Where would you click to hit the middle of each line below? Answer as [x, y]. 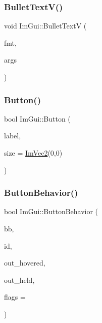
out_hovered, [25, 263]
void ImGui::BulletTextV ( [45, 26]
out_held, [19, 280]
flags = [15, 297]
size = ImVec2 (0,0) [33, 153]
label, [13, 136]
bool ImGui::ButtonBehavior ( [51, 211]
